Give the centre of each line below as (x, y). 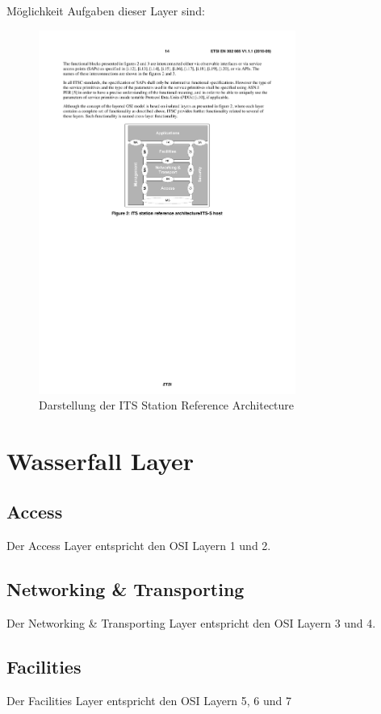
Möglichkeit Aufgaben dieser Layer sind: (106, 10)
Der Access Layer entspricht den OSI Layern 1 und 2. (139, 546)
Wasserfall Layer (100, 460)
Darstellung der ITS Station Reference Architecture (167, 405)
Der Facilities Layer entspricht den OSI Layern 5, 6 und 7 (149, 700)
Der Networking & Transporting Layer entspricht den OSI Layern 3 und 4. (191, 623)
